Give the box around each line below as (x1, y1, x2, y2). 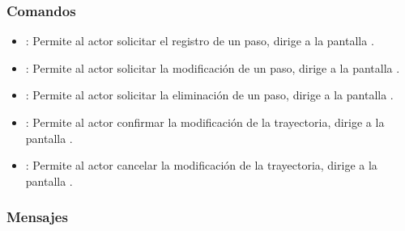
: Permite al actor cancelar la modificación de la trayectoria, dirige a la (25, 157, 377, 174)
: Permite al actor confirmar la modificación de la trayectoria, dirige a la (25, 114, 385, 130)
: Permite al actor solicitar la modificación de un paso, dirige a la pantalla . (25, 59, 400, 76)
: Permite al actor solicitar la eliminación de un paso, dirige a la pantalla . (25, 86, 394, 103)
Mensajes (6, 207, 68, 227)
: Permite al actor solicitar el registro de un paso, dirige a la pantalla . (25, 32, 374, 49)
